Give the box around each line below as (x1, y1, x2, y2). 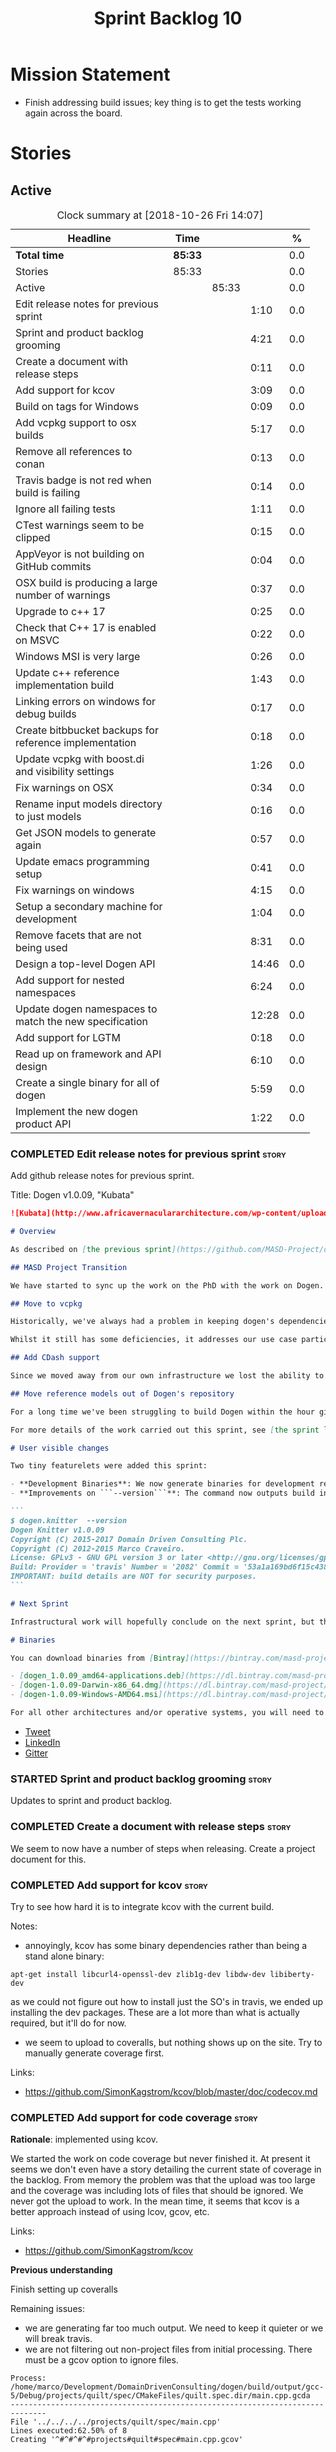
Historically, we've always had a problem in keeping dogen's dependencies (10, 1317, 333, 1327)
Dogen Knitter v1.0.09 (10, 1525, 105, 1535)
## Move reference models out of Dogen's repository (10, 1388, 235, 1399)
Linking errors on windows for (15, 694, 157, 708)
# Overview (10, 1227, 56, 1237)
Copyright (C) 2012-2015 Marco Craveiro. (10, 1543, 186, 1554)
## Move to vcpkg (10, 1298, 83, 1309)
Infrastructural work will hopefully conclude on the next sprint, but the (10, 1617, 333, 1627)
